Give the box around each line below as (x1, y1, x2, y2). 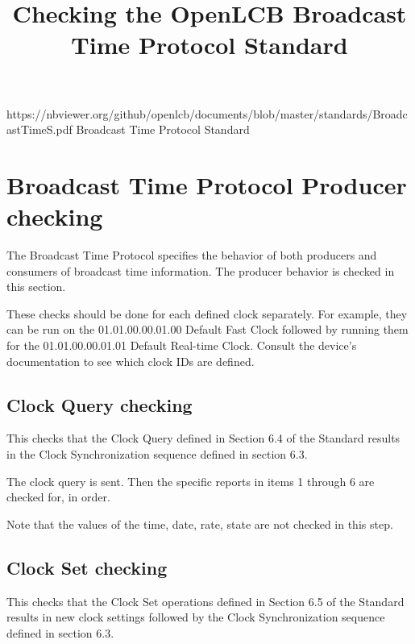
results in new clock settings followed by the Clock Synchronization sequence (6, 609, 385, 625)
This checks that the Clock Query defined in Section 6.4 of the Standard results (6, 430, 400, 447)
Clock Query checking (6, 392, 193, 417)
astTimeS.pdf (6, 121, 73, 138)
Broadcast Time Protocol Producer (6, 168, 407, 201)
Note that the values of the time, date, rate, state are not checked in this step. (6, 515, 393, 532)
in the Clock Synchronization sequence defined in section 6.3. (6, 446, 308, 463)
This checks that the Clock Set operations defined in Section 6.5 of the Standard (6, 592, 405, 609)
